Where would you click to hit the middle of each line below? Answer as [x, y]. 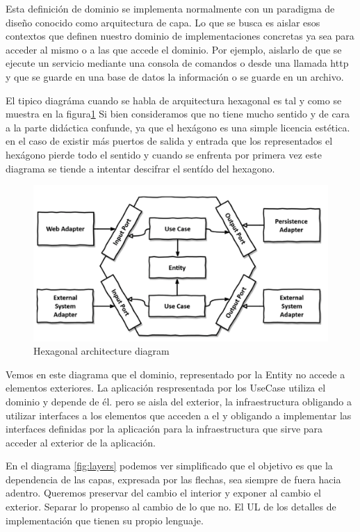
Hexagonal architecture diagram [101, 351]
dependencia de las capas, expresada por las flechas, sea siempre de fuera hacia [173, 479]
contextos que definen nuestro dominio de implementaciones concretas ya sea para [180, 36]
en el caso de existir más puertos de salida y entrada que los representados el [169, 141]
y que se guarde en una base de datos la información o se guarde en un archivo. [175, 76]
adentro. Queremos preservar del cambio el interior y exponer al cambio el [163, 493]
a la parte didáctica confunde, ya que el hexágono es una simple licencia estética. [178, 127]
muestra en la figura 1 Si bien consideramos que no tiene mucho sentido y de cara [178, 114]
